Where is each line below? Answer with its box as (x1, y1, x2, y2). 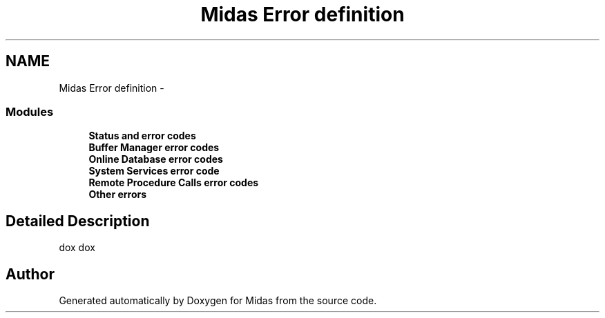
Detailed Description (6, 212, 150, 230)
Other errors (88, 188, 147, 201)
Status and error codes (88, 130, 196, 142)
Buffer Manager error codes (88, 141, 220, 154)
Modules (6, 104, 54, 119)
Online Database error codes (88, 153, 223, 166)
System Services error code (88, 165, 220, 177)
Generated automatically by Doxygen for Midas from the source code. (59, 295, 377, 307)
